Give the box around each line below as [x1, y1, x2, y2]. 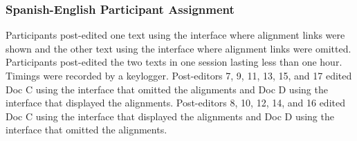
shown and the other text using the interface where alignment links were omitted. [6, 41, 351, 55]
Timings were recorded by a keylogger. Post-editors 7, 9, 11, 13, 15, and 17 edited [6, 68, 352, 82]
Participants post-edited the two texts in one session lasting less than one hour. [6, 55, 342, 69]
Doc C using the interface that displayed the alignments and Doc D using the [6, 109, 334, 123]
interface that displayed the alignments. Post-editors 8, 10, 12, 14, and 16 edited [6, 95, 345, 110]
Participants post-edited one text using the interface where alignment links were [6, 28, 345, 42]
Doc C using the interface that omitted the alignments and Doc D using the [6, 82, 328, 96]
